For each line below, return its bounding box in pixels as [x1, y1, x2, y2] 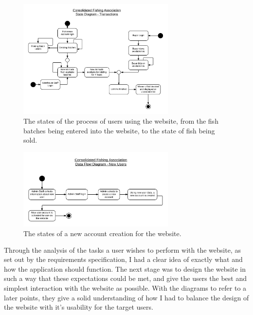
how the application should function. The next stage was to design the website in [4, 263, 246, 274]
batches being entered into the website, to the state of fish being [23, 125, 215, 135]
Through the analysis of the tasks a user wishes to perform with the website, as [4, 244, 241, 255]
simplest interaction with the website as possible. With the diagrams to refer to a [4, 282, 247, 293]
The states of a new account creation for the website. [23, 228, 181, 238]
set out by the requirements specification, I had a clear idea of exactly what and [4, 254, 243, 264]
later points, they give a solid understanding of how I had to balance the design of [4, 292, 249, 302]
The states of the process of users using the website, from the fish [23, 115, 218, 126]
